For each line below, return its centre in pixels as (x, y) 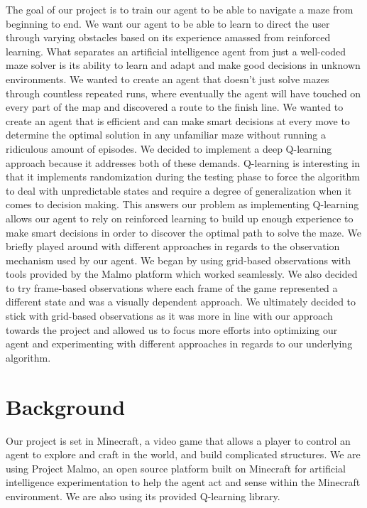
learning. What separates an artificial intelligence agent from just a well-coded (176, 51)
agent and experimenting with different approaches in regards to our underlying (179, 344)
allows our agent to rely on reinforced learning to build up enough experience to (180, 218)
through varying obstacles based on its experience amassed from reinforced (168, 37)
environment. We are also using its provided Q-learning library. (143, 496)
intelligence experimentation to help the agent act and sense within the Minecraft (183, 482)
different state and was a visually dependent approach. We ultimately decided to (181, 302)
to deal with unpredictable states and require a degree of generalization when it (179, 190)
